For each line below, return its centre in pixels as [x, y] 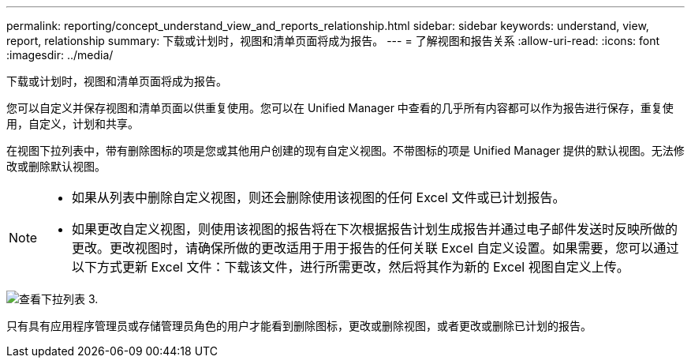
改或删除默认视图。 [56, 166]
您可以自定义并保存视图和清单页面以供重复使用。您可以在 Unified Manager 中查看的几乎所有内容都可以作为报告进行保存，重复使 [340, 108]
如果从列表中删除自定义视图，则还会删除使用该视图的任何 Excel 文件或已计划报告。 [319, 197]
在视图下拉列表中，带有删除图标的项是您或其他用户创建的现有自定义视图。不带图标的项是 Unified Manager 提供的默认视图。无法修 [345, 150]
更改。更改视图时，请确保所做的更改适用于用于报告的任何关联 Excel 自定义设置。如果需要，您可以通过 [375, 248]
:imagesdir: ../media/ [60, 55]
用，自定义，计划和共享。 [73, 124]
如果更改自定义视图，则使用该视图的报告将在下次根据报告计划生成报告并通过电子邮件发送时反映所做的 [375, 229]
